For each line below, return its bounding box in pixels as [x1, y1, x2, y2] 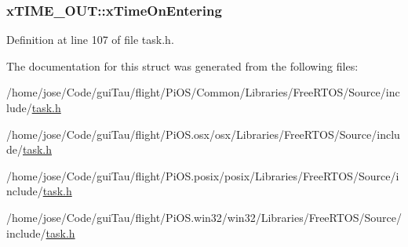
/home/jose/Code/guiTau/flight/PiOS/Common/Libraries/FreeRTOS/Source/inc [6, 84, 400, 100]
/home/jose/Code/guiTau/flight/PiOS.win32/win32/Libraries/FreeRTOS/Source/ [6, 209, 402, 225]
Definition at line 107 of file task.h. [6, 31, 174, 48]
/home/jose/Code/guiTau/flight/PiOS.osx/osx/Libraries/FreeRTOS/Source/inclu [6, 125, 400, 142]
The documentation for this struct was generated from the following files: [6, 57, 359, 74]
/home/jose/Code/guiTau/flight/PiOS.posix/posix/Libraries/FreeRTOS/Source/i [6, 167, 399, 183]
